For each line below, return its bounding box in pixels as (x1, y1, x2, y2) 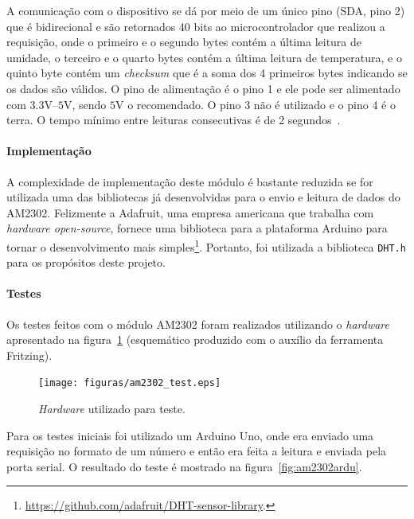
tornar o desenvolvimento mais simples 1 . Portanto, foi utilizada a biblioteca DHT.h (6, 236, 406, 255)
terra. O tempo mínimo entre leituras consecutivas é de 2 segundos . (6, 111, 341, 128)
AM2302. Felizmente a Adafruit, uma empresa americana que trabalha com (6, 204, 374, 220)
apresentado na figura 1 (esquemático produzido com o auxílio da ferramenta (6, 331, 384, 348)
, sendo (72, 96, 107, 112)
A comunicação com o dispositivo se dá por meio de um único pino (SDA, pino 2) (6, 2, 405, 18)
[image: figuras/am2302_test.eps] (38, 377, 221, 389)
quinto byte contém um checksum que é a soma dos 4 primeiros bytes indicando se (6, 64, 408, 81)
